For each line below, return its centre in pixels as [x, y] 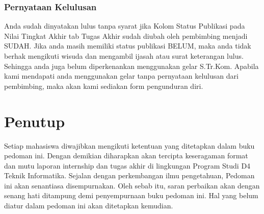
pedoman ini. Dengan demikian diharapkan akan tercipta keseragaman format [126, 156]
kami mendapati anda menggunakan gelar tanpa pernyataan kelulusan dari [121, 76]
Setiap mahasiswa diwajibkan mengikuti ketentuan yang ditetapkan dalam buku [129, 145]
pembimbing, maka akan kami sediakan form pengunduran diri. [104, 86]
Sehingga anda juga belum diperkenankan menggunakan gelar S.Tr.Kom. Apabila [131, 66]
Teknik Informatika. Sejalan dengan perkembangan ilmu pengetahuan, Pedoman [129, 175]
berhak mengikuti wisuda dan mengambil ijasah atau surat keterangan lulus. [124, 56]
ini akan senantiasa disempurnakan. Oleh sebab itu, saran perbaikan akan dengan [132, 185]
